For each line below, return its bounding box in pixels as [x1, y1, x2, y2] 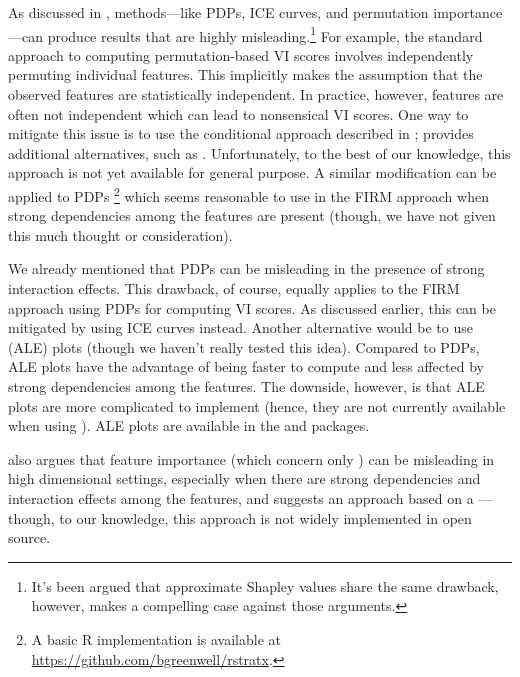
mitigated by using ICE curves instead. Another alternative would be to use [8, 317, 473, 338]
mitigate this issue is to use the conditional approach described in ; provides [8, 123, 474, 144]
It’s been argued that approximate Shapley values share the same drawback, [31, 575, 499, 596]
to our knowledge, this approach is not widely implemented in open [59, 507, 472, 528]
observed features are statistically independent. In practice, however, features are [8, 84, 504, 105]
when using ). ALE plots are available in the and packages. [8, 415, 370, 436]
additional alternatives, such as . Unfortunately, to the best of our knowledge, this [8, 142, 511, 163]
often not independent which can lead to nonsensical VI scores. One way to [8, 103, 469, 124]
